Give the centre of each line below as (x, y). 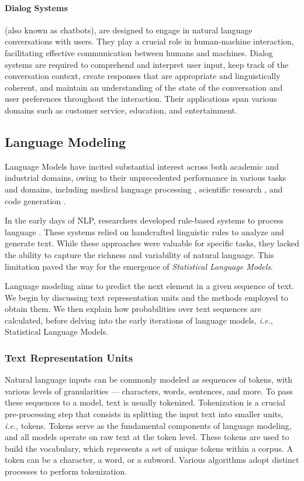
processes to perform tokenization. (66, 471)
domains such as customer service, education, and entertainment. (121, 110)
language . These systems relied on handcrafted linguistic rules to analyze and (144, 231)
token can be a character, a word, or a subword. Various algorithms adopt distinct (152, 460)
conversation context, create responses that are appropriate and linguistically (143, 76)
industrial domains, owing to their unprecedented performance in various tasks (146, 178)
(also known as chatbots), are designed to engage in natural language (129, 30)
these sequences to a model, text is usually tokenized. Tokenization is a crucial (145, 402)
